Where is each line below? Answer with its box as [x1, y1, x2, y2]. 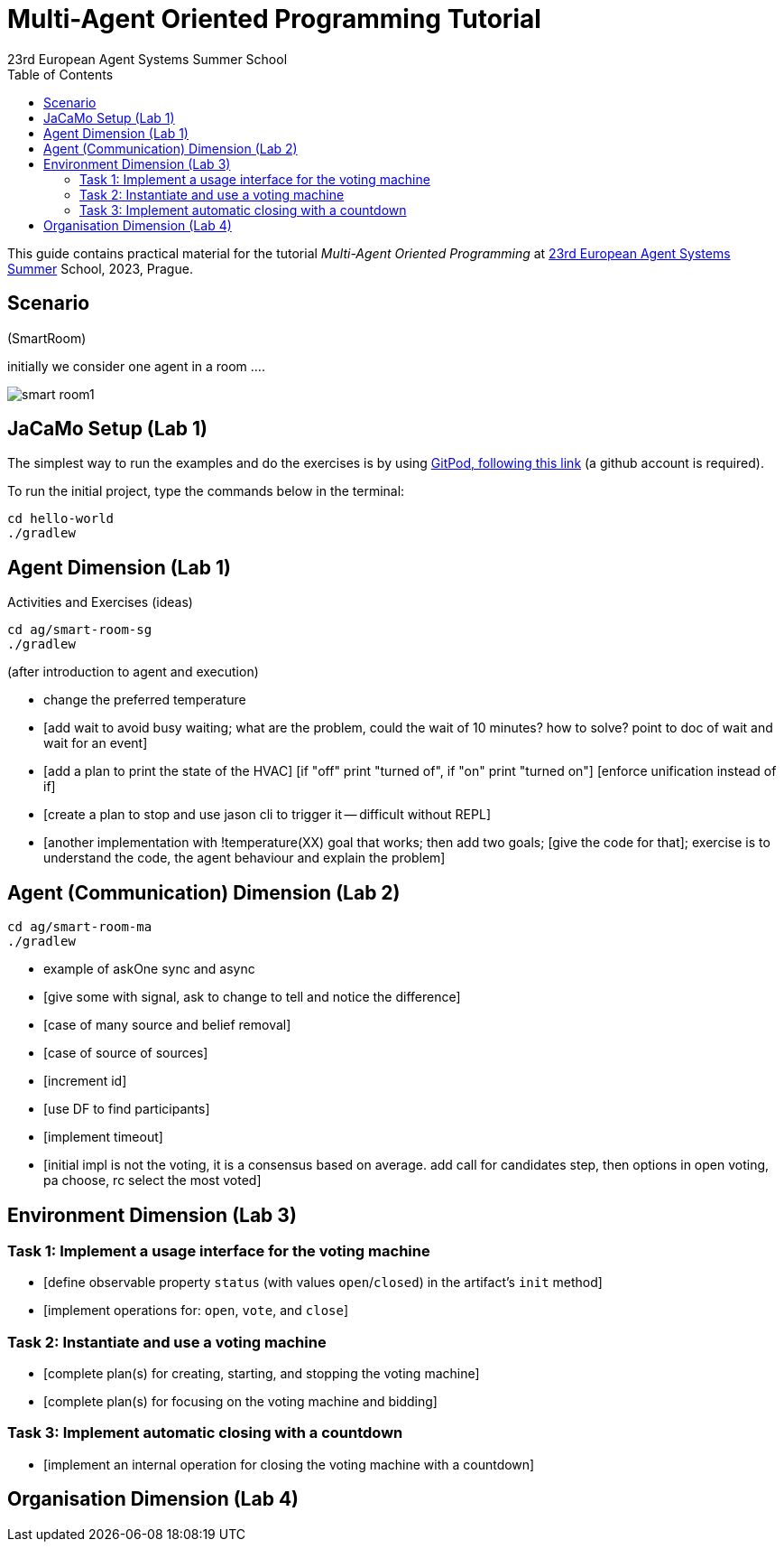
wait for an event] [43, 735, 148, 751]
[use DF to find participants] [43, 1101, 210, 1117]
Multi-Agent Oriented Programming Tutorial [7, 4, 541, 34]
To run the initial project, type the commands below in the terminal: [7, 483, 405, 499]
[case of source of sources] [43, 1045, 208, 1061]
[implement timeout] [43, 1129, 163, 1145]
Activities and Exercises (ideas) [7, 594, 193, 611]
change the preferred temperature [43, 692, 246, 708]
